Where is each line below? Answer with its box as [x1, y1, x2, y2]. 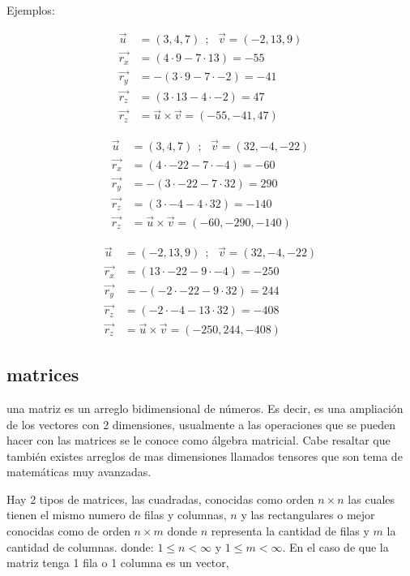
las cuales [348, 490, 395, 507]
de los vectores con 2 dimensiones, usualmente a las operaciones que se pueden [6, 415, 396, 432]
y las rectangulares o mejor [241, 506, 375, 523]
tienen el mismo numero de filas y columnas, [6, 506, 227, 523]
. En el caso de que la [282, 538, 389, 555]
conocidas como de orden [6, 522, 130, 539]
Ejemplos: [6, 2, 55, 18]
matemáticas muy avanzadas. [6, 463, 152, 480]
